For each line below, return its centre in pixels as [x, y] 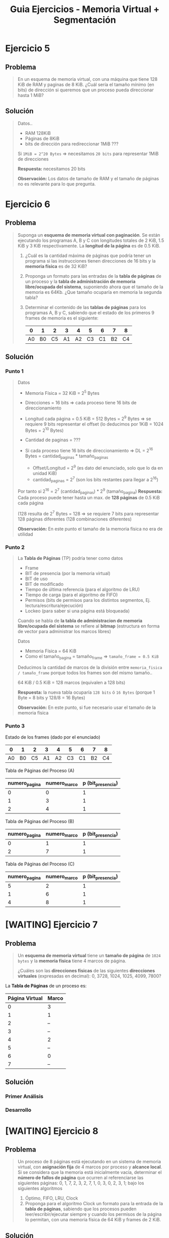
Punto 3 [15, 726]
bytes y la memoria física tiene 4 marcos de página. [72, 961]
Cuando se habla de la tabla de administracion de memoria [80, 621]
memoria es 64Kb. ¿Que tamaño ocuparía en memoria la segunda [94, 292]
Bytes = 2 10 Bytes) [44, 430]
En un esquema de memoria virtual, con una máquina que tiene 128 [88, 79]
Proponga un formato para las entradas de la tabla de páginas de [93, 276]
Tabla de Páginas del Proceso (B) [40, 821]
